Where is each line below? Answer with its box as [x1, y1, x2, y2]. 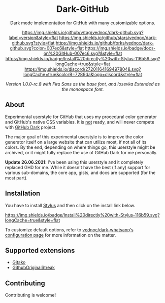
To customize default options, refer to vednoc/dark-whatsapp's [5, 226, 134, 233]
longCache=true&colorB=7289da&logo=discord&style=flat [23, 71, 142, 77]
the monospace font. [61, 86, 104, 92]
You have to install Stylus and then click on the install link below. [5, 202, 135, 208]
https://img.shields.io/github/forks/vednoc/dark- [56, 40, 154, 45]
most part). [5, 174, 28, 181]
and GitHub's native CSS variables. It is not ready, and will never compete [5, 119, 155, 125]
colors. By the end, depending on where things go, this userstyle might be [5, 144, 156, 150]
